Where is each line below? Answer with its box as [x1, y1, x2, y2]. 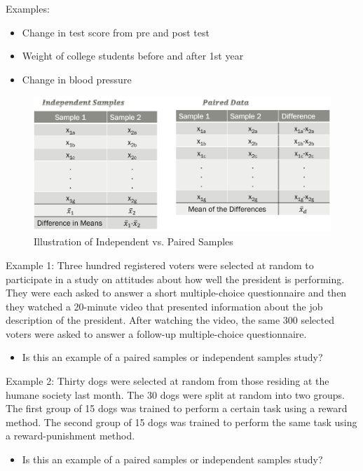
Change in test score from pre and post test [22, 25, 210, 39]
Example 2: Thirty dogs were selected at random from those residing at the [6, 374, 329, 388]
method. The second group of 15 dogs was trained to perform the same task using [6, 414, 357, 429]
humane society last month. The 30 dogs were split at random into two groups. [6, 387, 345, 402]
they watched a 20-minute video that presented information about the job [6, 299, 323, 313]
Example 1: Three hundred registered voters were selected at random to [6, 257, 314, 272]
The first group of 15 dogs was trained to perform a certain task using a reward [6, 401, 348, 416]
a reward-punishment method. [6, 428, 135, 443]
